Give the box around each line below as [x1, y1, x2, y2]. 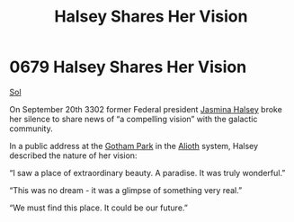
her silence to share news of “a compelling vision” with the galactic [9, 113, 258, 124]
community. [9, 123, 53, 134]
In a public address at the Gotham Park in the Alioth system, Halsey [9, 140, 259, 151]
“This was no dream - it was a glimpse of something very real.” [9, 184, 243, 195]
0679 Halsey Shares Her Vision [9, 57, 247, 77]
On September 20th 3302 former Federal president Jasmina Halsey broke [9, 103, 283, 114]
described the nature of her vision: [9, 150, 138, 161]
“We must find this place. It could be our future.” [9, 202, 189, 213]
